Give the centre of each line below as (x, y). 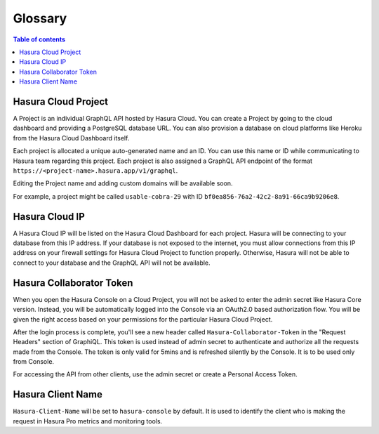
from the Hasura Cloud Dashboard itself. (71, 138)
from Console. (34, 362)
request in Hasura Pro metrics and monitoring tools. (88, 421)
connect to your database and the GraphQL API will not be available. (112, 263)
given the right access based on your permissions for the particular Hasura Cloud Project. (143, 319)
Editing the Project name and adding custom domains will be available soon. (123, 183)
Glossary (40, 18)
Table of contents (39, 39)
